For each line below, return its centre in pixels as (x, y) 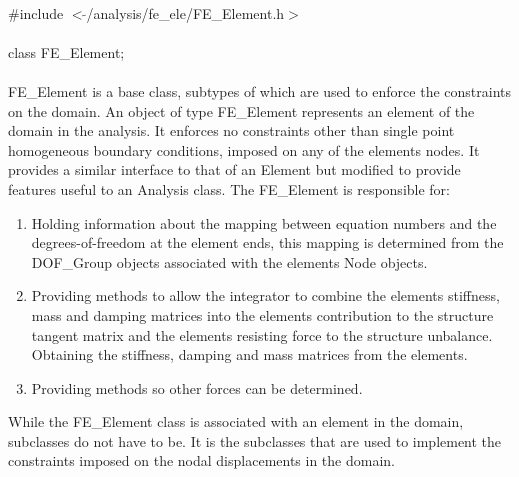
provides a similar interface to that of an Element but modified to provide (234, 169)
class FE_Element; (66, 51)
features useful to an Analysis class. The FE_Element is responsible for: (229, 188)
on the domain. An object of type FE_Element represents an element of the (241, 110)
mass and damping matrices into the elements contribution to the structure (262, 314)
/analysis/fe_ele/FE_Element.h (185, 12)
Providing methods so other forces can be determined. (197, 387)
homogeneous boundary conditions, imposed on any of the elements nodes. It (244, 149)
